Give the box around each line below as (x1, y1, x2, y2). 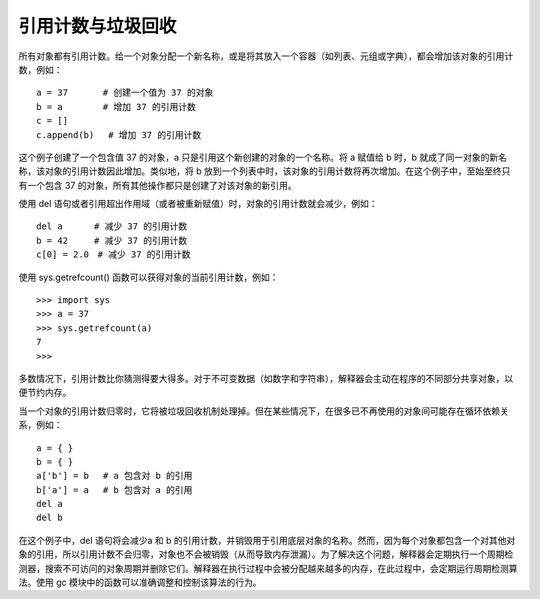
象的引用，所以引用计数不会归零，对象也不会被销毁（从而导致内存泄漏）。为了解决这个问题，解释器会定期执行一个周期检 (18, 548, 514, 560)
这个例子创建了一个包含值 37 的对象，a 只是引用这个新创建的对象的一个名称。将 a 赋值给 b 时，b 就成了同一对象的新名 (18, 151, 507, 163)
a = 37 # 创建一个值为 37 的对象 (36, 87, 214, 99)
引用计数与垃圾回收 (18, 15, 177, 37)
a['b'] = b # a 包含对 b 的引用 (36, 470, 193, 482)
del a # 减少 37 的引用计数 (36, 221, 188, 232)
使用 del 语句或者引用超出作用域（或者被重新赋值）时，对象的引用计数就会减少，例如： (18, 198, 378, 210)
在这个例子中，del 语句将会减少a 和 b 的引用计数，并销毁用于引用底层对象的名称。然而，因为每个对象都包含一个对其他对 (18, 534, 516, 546)
